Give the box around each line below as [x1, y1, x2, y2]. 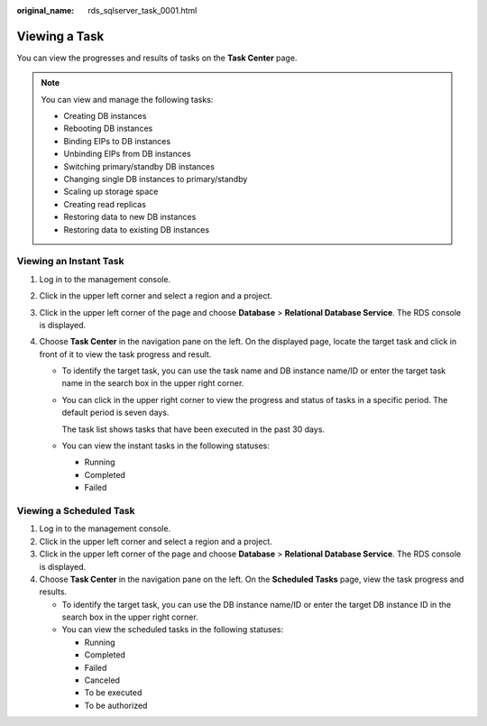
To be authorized [84, 700, 148, 711]
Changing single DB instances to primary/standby [63, 174, 248, 185]
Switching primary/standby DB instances [63, 161, 216, 171]
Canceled [84, 675, 121, 685]
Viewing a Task [16, 28, 105, 44]
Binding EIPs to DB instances [63, 135, 171, 146]
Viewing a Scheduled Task [16, 504, 135, 517]
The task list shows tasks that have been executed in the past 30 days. [61, 424, 325, 435]
